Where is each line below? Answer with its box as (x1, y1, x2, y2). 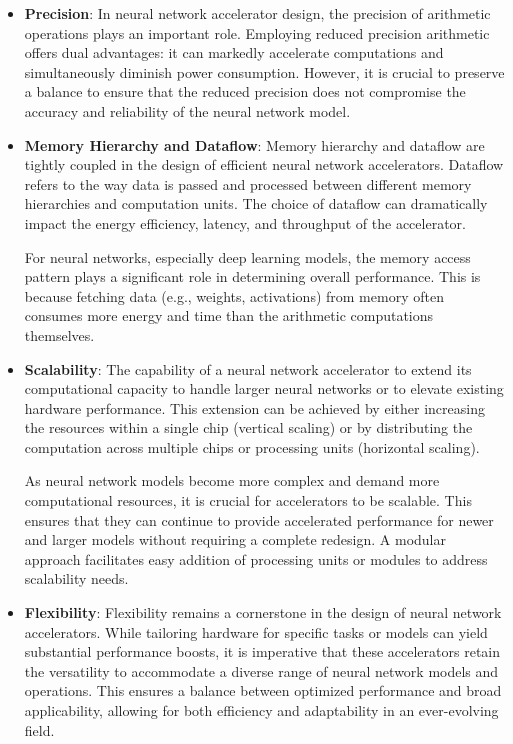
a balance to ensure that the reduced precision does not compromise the (24, 81, 466, 102)
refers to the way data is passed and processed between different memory (24, 173, 472, 194)
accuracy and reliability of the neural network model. (24, 100, 351, 121)
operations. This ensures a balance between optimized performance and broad (24, 680, 502, 701)
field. (24, 719, 55, 740)
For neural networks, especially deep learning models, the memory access (24, 246, 471, 267)
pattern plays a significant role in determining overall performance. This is (24, 266, 481, 287)
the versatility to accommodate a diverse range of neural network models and (24, 660, 499, 681)
